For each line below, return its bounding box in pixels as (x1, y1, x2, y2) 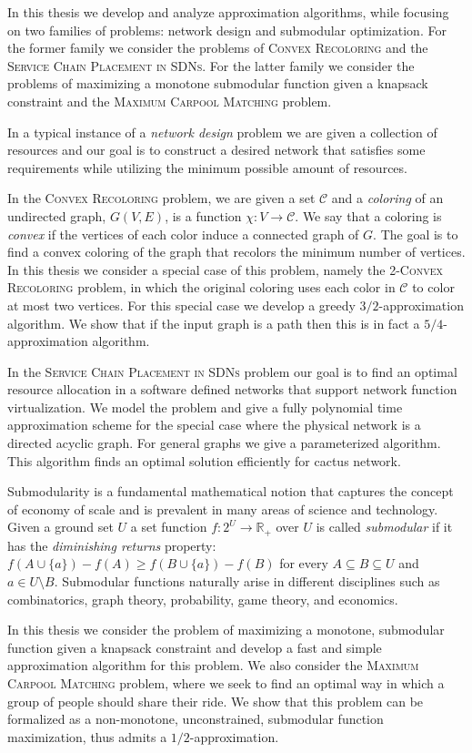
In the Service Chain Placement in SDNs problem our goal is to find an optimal (7, 361, 457, 381)
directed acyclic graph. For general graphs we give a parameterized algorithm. (7, 433, 441, 453)
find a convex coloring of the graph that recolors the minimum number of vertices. (7, 242, 466, 261)
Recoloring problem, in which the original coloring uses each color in (7, 278, 396, 297)
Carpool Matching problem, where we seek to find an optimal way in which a (7, 674, 445, 693)
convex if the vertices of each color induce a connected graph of (7, 224, 359, 243)
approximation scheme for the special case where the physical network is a (7, 415, 421, 434)
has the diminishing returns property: (7, 535, 216, 555)
